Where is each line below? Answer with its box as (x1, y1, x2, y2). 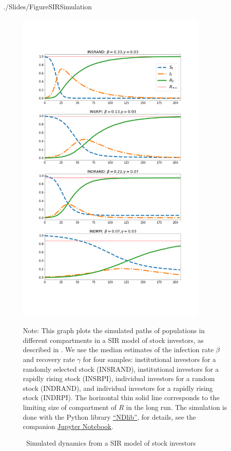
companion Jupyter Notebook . (23, 421, 114, 431)
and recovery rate (23, 354, 75, 364)
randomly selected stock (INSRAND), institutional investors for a (23, 363, 219, 374)
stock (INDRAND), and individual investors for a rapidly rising (23, 383, 213, 393)
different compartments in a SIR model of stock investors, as (23, 335, 204, 345)
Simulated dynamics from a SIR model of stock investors (26, 437, 196, 448)
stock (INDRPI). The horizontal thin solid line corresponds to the (23, 392, 220, 403)
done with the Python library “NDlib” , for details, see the (23, 411, 196, 422)
